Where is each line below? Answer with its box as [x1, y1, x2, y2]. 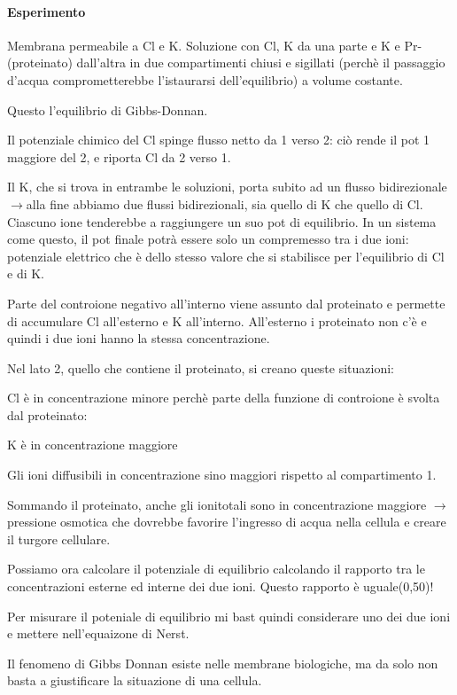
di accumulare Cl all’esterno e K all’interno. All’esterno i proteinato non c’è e [7, 311, 427, 330]
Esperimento [7, 2, 86, 20]
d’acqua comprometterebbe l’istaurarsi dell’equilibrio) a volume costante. [7, 70, 403, 89]
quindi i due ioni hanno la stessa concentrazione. [7, 329, 270, 347]
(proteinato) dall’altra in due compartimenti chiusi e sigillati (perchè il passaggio [7, 53, 445, 72]
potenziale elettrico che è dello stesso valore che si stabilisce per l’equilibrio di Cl [7, 246, 445, 265]
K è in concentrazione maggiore [7, 435, 178, 454]
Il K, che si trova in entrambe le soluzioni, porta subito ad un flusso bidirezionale [7, 177, 447, 196]
